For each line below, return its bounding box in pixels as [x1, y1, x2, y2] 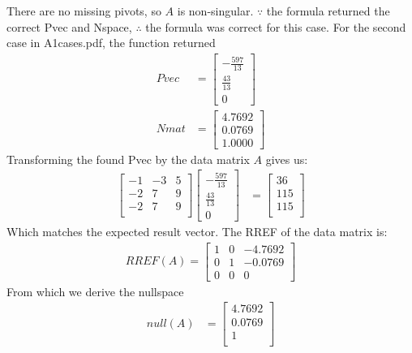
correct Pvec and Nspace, [6, 18, 132, 35]
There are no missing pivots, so [6, 2, 161, 19]
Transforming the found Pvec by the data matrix [6, 150, 250, 167]
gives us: [265, 150, 308, 167]
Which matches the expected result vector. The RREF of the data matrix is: [6, 223, 388, 240]
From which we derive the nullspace [6, 282, 184, 299]
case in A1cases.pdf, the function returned [6, 34, 216, 51]
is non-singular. [177, 2, 254, 19]
